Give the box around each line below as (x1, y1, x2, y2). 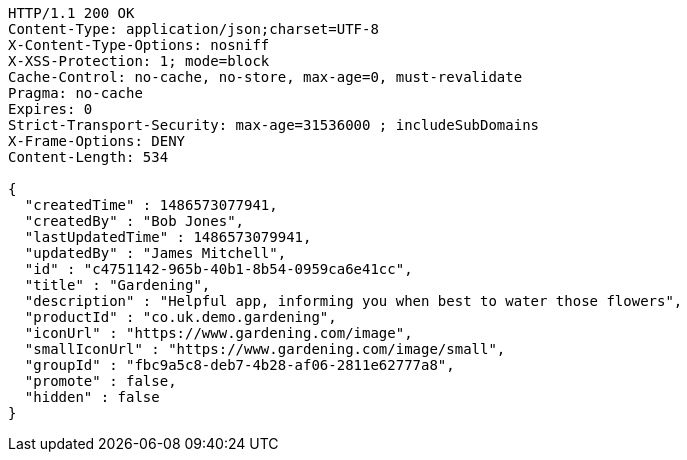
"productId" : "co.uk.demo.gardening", (24, 309, 337, 325)
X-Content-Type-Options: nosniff (8, 37, 270, 53)
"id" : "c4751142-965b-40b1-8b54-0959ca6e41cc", (24, 261, 413, 277)
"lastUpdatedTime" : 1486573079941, (24, 229, 312, 245)
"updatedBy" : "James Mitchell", (24, 245, 287, 261)
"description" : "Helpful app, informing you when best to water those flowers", (24, 293, 683, 309)
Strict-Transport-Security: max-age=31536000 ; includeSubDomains (8, 117, 540, 133)
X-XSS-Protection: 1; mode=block (8, 53, 270, 69)
